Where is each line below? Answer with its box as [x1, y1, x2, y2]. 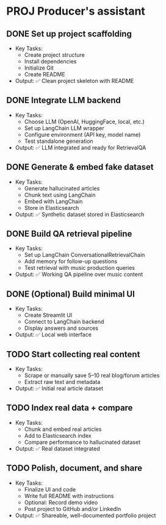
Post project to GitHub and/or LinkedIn [24, 505, 121, 512]
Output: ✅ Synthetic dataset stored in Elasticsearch [15, 211, 145, 218]
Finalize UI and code [24, 485, 76, 493]
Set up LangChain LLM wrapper [24, 124, 105, 132]
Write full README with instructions [24, 492, 114, 499]
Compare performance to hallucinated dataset [24, 438, 141, 446]
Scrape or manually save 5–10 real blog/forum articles [24, 372, 160, 379]
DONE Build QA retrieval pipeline [6, 229, 132, 239]
